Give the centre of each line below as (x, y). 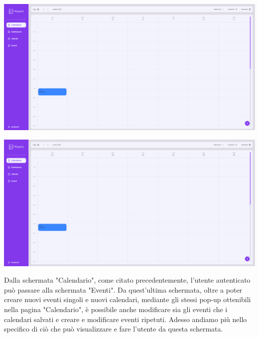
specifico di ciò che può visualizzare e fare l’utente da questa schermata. (114, 329)
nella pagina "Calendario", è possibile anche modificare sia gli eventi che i (116, 309)
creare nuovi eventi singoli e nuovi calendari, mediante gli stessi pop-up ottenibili (128, 299)
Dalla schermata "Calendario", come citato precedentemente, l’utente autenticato (127, 280)
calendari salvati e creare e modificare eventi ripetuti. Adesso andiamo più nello (126, 319)
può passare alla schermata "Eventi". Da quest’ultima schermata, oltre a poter (123, 289)
